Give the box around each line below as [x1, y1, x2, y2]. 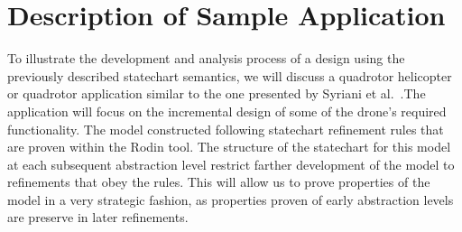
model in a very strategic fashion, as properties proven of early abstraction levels [7, 190, 454, 209]
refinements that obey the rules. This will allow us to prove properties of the [7, 172, 430, 191]
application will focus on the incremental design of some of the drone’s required [7, 101, 447, 120]
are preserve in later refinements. [7, 208, 189, 227]
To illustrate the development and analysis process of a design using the [7, 49, 405, 68]
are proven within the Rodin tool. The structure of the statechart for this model [7, 137, 451, 156]
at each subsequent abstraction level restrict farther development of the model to [7, 154, 455, 173]
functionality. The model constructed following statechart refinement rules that [7, 119, 444, 138]
